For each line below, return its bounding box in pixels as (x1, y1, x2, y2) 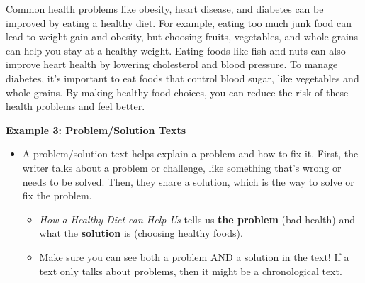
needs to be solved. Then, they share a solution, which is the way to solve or (22, 174, 354, 189)
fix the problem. (22, 188, 92, 203)
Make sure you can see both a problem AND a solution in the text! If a (39, 249, 349, 264)
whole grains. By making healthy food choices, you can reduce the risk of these (6, 84, 349, 99)
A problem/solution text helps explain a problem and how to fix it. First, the (22, 146, 359, 161)
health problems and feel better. (6, 99, 145, 113)
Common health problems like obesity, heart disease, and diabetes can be (6, 1, 324, 16)
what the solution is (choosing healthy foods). (39, 226, 243, 240)
